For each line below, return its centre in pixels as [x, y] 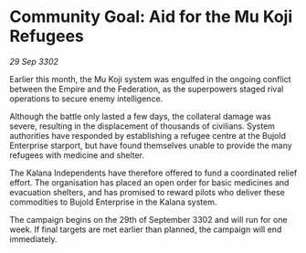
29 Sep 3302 [34, 61]
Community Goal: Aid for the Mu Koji [151, 17]
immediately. [33, 238]
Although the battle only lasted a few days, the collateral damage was [140, 116]
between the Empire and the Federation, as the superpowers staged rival [147, 89]
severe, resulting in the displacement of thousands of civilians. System [142, 126]
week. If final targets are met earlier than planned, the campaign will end [146, 229]
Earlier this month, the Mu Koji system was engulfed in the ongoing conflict [150, 79]
